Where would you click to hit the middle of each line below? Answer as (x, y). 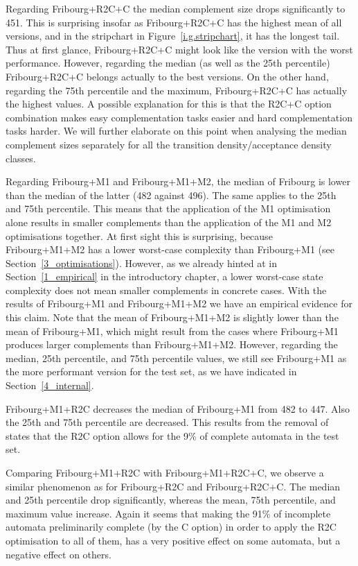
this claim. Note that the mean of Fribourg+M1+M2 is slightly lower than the (172, 317)
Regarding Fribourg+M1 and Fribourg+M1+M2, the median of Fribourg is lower (178, 181)
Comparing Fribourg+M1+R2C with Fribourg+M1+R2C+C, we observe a (165, 472)
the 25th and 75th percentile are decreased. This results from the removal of (167, 422)
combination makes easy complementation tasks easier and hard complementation (179, 117)
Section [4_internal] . (50, 385)
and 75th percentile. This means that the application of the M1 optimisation (168, 208)
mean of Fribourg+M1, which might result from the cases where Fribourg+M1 (172, 331)
